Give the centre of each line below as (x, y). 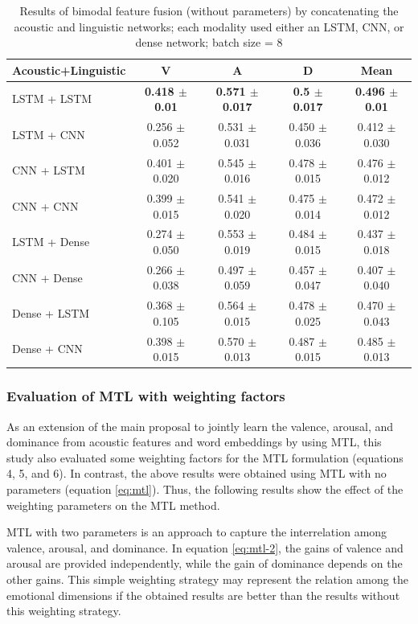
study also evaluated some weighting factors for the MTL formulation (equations (205, 457)
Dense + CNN (47, 349)
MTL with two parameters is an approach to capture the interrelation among (197, 532)
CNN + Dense (47, 277)
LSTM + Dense (51, 242)
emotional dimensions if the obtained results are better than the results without (203, 595)
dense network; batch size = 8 (209, 42)
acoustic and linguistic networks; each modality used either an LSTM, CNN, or (209, 26)
